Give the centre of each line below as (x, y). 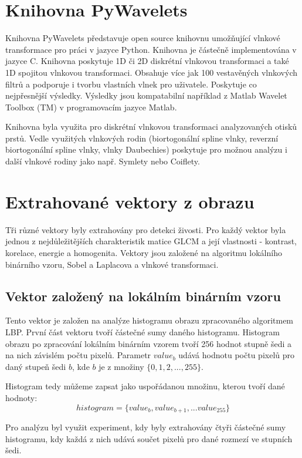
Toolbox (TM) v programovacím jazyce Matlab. (91, 107)
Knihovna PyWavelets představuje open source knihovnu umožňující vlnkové (143, 38)
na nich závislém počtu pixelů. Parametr (78, 355)
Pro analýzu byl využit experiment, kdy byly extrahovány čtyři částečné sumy (146, 427)
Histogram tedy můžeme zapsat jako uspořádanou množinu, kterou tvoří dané (145, 386)
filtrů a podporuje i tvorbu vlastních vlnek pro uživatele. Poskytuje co (131, 84)
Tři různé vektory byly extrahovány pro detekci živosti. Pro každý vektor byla (146, 229)
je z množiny (121, 366)
